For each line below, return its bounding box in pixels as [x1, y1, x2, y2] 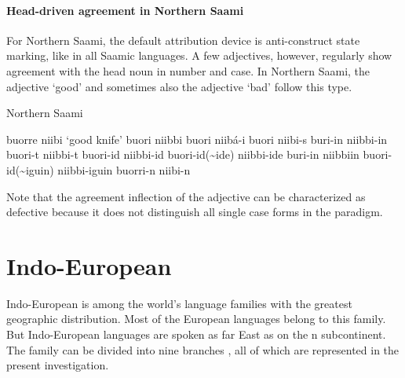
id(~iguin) [6, 161, 54, 178]
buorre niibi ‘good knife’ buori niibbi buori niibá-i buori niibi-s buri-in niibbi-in [6, 130, 388, 147]
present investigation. [6, 357, 109, 373]
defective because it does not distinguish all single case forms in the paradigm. [6, 204, 383, 220]
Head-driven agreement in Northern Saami [6, 2, 244, 18]
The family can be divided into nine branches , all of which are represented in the [6, 341, 400, 358]
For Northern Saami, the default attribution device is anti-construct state [6, 31, 360, 48]
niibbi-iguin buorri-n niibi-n [57, 161, 191, 178]
